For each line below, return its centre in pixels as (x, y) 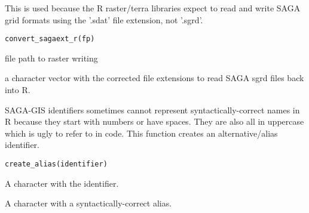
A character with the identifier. (62, 183)
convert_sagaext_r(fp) (50, 39)
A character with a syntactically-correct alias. (88, 203)
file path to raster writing (51, 58)
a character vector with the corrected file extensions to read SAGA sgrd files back (154, 78)
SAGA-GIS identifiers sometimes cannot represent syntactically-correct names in (152, 109)
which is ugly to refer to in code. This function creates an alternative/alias (141, 133)
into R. (18, 90)
